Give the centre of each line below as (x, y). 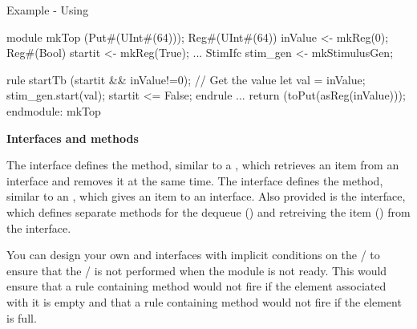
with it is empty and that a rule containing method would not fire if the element (204, 301)
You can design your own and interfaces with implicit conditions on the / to (193, 255)
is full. (22, 317)
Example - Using (48, 10)
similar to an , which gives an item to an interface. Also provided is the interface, (206, 196)
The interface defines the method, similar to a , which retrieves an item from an (203, 165)
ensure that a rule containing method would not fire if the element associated (196, 286)
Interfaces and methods (73, 138)
